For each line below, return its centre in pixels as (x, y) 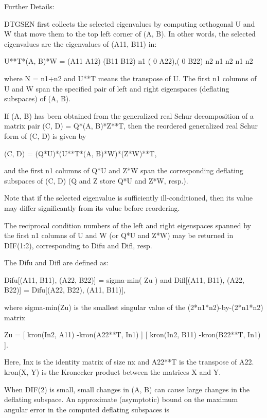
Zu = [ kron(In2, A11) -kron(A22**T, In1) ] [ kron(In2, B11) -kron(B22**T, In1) (132, 334)
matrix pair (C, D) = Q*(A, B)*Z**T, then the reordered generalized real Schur (131, 126)
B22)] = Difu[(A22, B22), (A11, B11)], (65, 290)
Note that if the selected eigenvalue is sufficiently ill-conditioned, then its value (128, 198)
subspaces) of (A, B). (38, 98)
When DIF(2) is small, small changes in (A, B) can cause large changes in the (127, 389)
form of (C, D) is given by (45, 135)
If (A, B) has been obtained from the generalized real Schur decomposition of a (129, 115)
